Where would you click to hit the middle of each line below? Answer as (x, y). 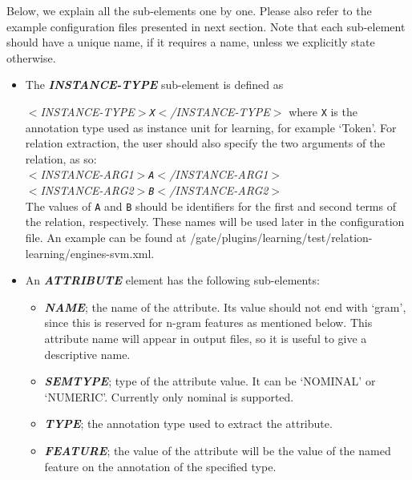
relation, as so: (61, 158)
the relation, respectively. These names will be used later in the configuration (215, 222)
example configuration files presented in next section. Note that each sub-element (206, 26)
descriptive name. (87, 354)
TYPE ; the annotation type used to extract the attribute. (188, 424)
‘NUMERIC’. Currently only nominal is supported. (169, 396)
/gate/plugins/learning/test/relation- (281, 237)
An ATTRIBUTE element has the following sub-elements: (172, 280)
